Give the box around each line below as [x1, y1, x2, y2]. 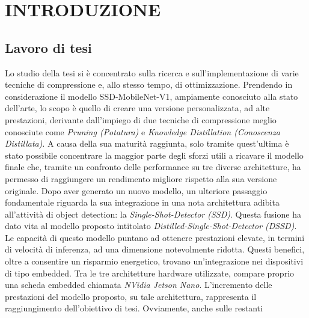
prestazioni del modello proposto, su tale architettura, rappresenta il [5, 290, 257, 302]
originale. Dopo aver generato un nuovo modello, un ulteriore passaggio [5, 184, 268, 197]
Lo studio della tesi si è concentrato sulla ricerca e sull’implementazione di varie [5, 66, 299, 79]
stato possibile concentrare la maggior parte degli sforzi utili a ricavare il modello [5, 148, 304, 161]
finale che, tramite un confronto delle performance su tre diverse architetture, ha [5, 161, 301, 173]
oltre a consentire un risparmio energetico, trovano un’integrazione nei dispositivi [5, 255, 304, 268]
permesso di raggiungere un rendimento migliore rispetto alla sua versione [5, 172, 277, 185]
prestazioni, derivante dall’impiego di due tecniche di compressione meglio [5, 113, 277, 126]
